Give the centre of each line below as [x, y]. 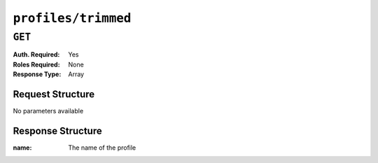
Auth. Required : [36, 55]
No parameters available [48, 111]
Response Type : [37, 74]
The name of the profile [102, 148]
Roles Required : [36, 64]
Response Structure [57, 130]
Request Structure [54, 94]
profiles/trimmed [72, 18]
